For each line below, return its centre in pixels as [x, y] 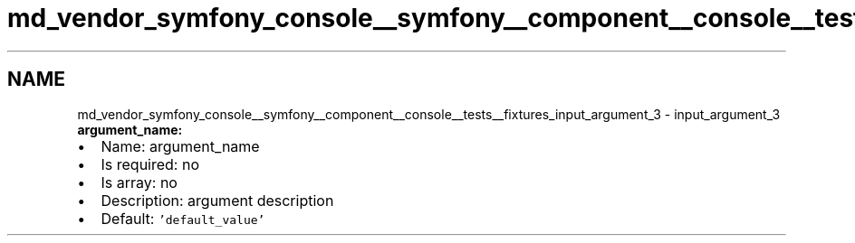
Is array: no [139, 182]
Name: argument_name [180, 146]
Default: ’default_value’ [183, 218]
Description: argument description [217, 200]
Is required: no [150, 164]
